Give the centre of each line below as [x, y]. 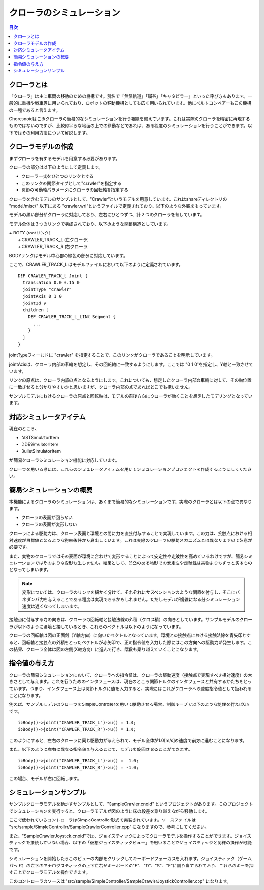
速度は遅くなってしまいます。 [52, 606]
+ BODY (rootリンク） [31, 233]
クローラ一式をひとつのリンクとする [57, 176]
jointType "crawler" [47, 289]
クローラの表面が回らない [47, 517]
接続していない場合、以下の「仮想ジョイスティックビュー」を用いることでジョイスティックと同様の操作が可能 [141, 843]
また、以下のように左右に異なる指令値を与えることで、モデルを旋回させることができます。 [101, 749]
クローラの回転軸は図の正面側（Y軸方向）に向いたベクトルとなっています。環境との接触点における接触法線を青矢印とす [130, 635]
